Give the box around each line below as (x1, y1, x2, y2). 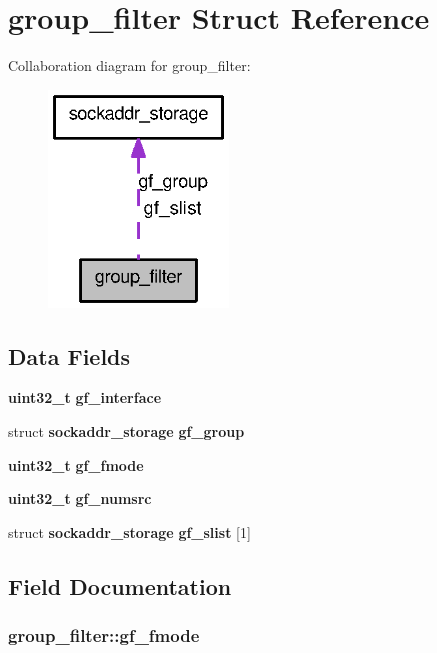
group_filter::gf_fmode (8, 623, 200, 648)
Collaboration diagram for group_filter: (8, 55, 251, 76)
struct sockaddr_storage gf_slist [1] (8, 521, 251, 542)
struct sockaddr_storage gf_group (8, 420, 245, 441)
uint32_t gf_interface (8, 387, 162, 408)
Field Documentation (8, 570, 232, 601)
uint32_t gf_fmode (8, 454, 144, 475)
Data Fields (8, 340, 131, 371)
